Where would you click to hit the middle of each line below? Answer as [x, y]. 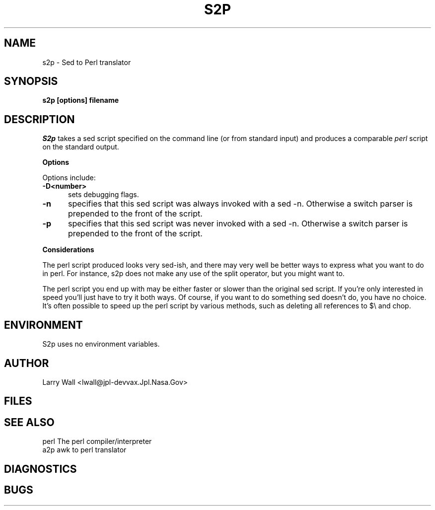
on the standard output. [81, 147]
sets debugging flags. [104, 195]
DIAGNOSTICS [40, 469]
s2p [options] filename [81, 100]
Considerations [68, 250]
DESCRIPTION [39, 119]
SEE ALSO [29, 422]
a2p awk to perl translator [84, 450]
